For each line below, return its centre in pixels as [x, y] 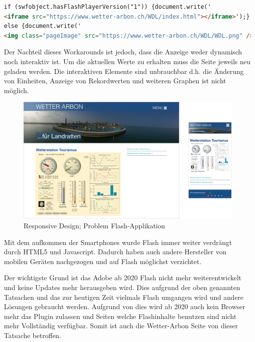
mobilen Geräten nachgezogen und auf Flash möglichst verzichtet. [103, 261]
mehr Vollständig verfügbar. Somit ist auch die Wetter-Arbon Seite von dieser [121, 326]
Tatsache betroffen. [33, 335]
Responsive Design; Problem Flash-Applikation [94, 226]
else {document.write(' [43, 26]
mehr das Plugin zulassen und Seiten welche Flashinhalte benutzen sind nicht [120, 316]
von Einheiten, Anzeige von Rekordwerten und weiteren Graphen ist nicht [115, 81]
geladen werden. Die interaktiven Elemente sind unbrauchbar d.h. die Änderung [124, 71]
